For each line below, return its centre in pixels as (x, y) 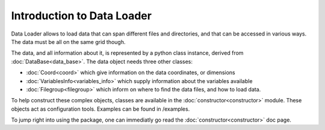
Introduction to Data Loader (81, 16)
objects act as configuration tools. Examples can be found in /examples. (101, 109)
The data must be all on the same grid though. (68, 42)
